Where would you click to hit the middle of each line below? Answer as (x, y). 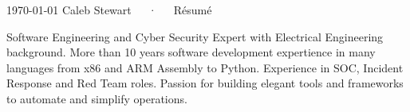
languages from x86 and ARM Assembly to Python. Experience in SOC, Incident (205, 67)
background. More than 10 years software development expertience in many (191, 52)
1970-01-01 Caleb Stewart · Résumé (109, 10)
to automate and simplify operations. (97, 98)
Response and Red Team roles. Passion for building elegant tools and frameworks (205, 83)
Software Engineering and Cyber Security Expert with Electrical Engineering (195, 36)
